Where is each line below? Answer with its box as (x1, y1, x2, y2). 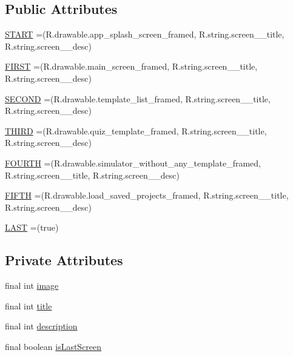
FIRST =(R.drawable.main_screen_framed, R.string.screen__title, (5, 60, 258, 73)
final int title (5, 299, 52, 312)
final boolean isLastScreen (5, 340, 102, 352)
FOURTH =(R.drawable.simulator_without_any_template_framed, (5, 156, 261, 169)
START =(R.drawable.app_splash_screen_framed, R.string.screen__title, (5, 28, 285, 41)
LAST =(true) (5, 221, 59, 234)
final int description (5, 320, 78, 332)
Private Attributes (5, 251, 123, 269)
